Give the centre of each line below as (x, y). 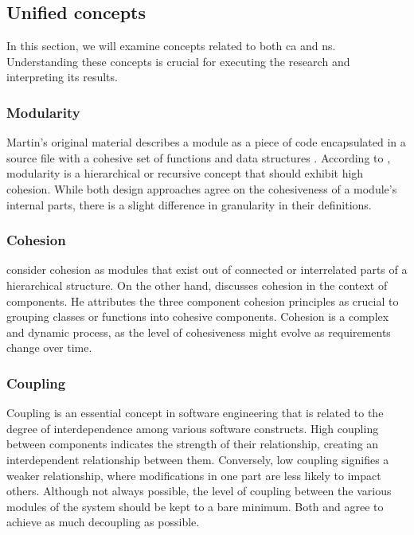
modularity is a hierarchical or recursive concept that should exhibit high (185, 173)
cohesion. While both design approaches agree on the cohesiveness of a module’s (202, 188)
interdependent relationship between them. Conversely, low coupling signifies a (198, 459)
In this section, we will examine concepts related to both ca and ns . (171, 46)
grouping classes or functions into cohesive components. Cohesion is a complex (198, 316)
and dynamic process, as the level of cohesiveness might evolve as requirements (199, 332)
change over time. (49, 348)
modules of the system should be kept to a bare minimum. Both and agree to (195, 506)
